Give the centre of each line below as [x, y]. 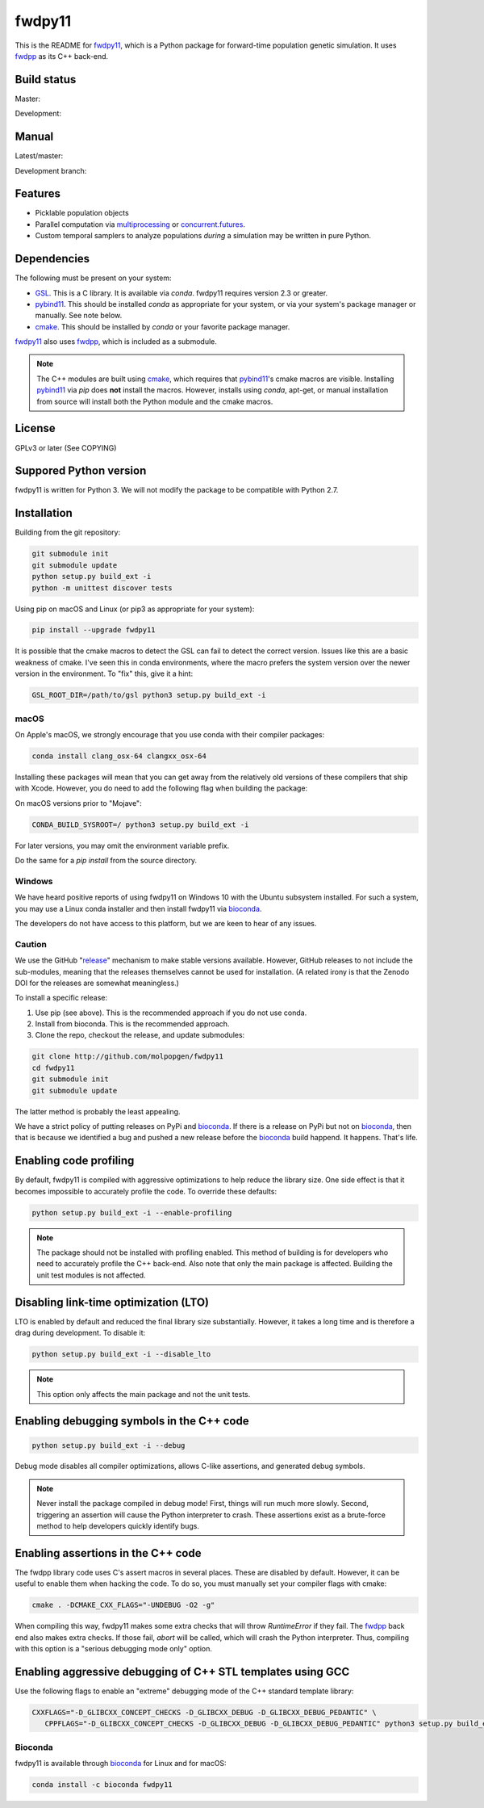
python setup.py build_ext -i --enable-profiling [132, 1212]
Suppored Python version [81, 471]
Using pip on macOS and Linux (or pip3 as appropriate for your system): [135, 609]
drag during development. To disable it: [80, 1333]
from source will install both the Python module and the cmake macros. [155, 401]
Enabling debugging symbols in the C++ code [132, 1421]
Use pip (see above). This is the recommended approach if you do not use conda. [171, 1013]
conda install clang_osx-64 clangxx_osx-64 [119, 756]
